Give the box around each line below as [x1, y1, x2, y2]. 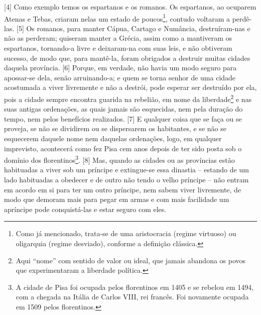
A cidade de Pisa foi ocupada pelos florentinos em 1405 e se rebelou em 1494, [16, 281, 254, 292]
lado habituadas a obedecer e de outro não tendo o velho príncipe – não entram [4, 174, 249, 185]
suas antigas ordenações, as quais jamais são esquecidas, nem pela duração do [4, 103, 243, 114]
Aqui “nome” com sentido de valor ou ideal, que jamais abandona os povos [16, 255, 246, 265]
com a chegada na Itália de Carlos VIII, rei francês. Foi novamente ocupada [16, 291, 249, 302]
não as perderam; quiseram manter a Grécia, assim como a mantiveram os [4, 33, 232, 43]
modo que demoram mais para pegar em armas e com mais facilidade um [4, 194, 229, 204]
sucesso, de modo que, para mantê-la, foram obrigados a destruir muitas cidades [4, 52, 250, 63]
